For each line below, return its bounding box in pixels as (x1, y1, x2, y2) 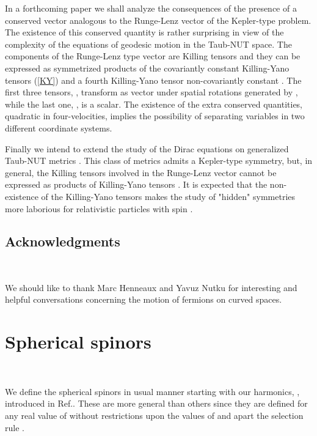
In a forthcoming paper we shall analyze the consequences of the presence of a (5, 2, 297, 14)
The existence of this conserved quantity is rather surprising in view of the (5, 26, 284, 39)
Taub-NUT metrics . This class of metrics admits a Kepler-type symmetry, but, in (5, 154, 313, 167)
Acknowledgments (5, 232, 120, 251)
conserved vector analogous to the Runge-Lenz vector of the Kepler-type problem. (5, 13, 312, 26)
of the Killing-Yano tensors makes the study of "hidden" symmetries (41, 190, 296, 202)
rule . (5, 421, 24, 434)
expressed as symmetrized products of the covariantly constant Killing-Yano (5, 61, 290, 74)
